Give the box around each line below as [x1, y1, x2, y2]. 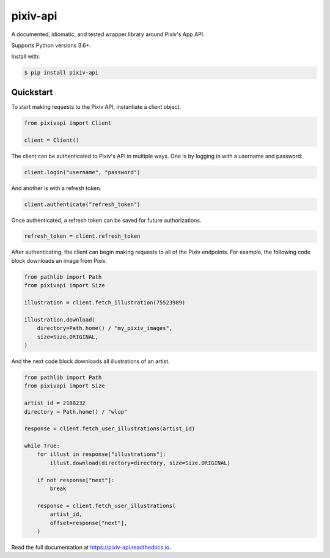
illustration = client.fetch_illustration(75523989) [24, 299, 186, 306]
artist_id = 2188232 [24, 400, 86, 406]
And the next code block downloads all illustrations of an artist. [11, 358, 170, 365]
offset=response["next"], [50, 519, 128, 526]
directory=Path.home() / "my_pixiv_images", [37, 325, 173, 332]
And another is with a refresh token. [11, 184, 102, 192]
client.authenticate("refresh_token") [24, 200, 141, 208]
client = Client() [24, 136, 79, 144]
